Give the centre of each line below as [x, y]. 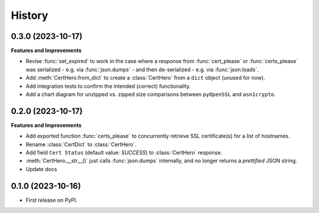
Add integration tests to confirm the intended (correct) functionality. [108, 86]
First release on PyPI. [52, 200]
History [30, 15]
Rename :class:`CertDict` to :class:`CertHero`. [81, 144]
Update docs [41, 169]
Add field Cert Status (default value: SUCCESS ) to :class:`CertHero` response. [124, 153]
